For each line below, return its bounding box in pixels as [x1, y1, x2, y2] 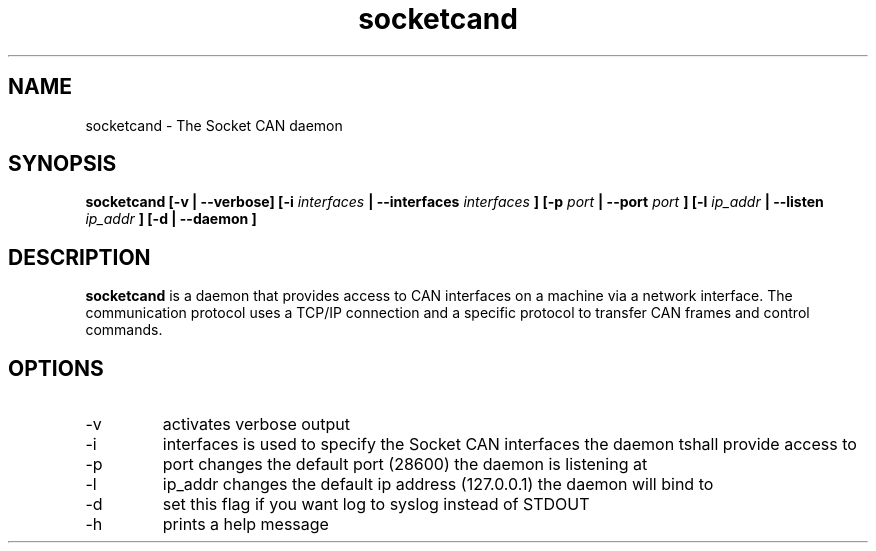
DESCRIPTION [8, 244, 151, 270]
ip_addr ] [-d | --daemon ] [85, 210, 257, 228]
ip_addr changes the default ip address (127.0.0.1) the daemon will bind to [162, 474, 714, 495]
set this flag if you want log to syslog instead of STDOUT [162, 494, 590, 515]
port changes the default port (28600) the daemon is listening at [162, 454, 648, 475]
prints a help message [162, 514, 329, 535]
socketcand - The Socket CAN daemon [85, 116, 343, 134]
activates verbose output [162, 414, 350, 435]
